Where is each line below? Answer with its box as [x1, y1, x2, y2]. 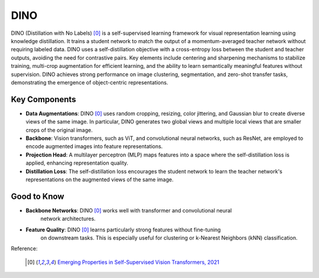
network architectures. [40, 215, 96, 223]
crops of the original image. [25, 126, 93, 133]
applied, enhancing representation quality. [25, 159, 129, 166]
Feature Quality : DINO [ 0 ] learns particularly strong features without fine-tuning [25, 226, 221, 233]
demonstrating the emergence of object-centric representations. [11, 79, 168, 86]
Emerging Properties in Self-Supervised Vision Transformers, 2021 [57, 259, 220, 266]
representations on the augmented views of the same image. [25, 176, 174, 183]
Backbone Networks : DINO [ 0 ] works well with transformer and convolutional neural [25, 207, 232, 214]
